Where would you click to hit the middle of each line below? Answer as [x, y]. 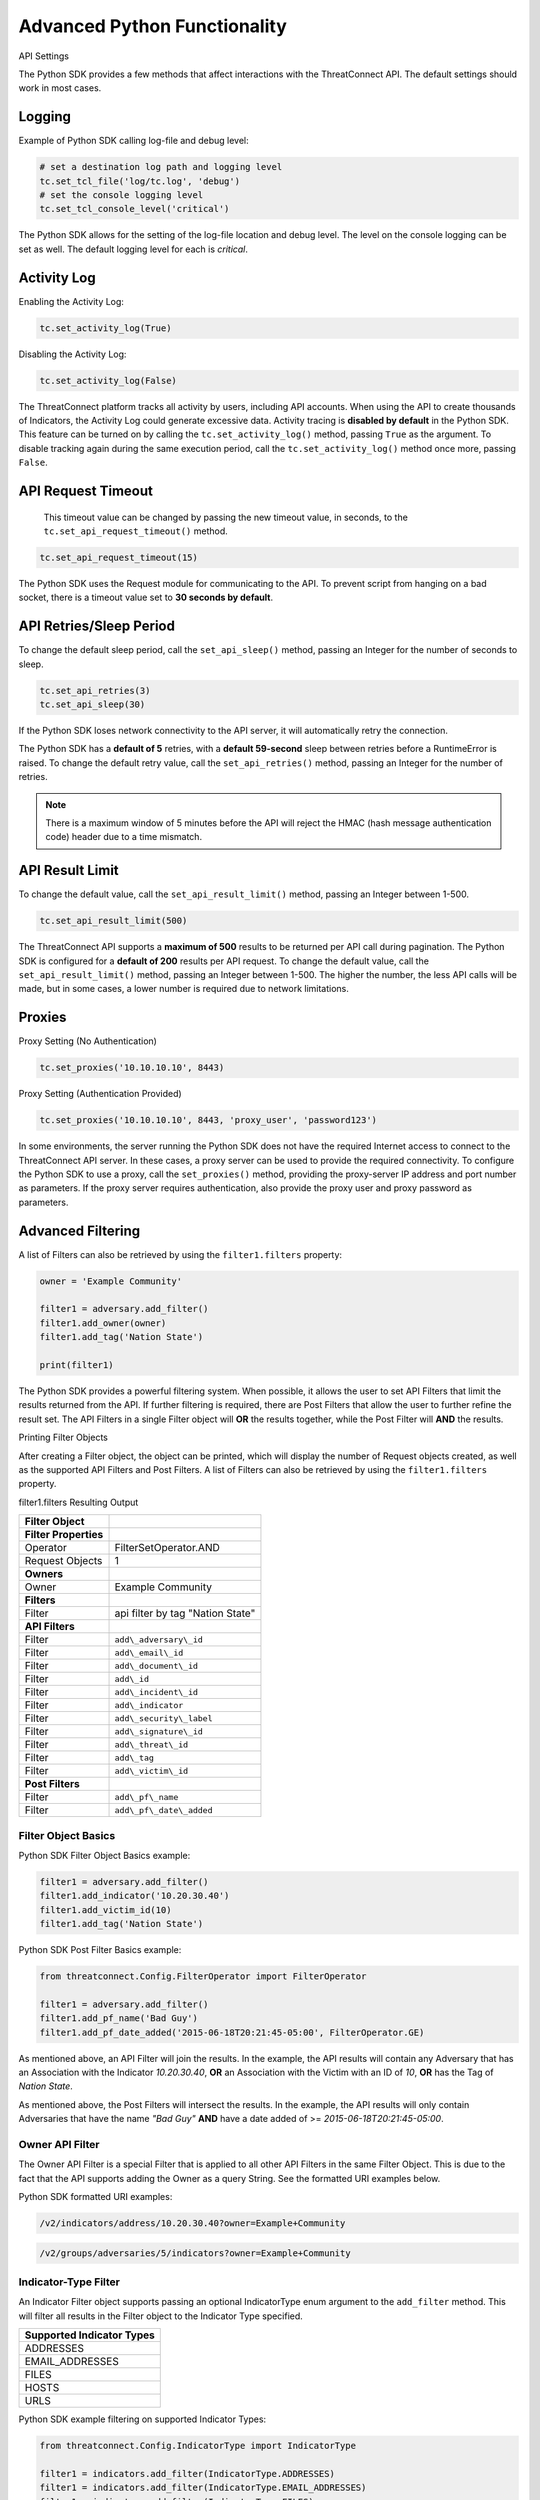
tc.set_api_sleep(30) [92, 704]
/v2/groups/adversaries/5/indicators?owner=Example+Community [195, 2253]
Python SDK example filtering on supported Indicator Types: [142, 2419]
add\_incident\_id [156, 1691]
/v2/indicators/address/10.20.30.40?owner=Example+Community [192, 2223]
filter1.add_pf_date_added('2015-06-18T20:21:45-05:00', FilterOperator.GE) [232, 2032]
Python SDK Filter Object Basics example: [104, 1855]
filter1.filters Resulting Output [78, 1502]
